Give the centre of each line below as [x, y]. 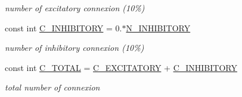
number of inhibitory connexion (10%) [75, 48]
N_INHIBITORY [158, 28]
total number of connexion [52, 87]
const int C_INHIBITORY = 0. [63, 28]
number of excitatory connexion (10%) [75, 8]
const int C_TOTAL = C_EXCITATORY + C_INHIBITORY [121, 67]
